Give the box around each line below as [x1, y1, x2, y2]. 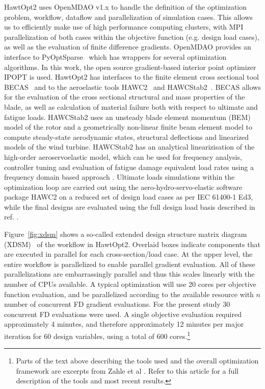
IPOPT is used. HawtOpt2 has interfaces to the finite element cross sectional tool [4, 71, 259, 82]
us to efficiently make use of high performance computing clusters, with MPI [4, 21, 244, 32]
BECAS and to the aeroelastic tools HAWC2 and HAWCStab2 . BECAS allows [4, 81, 261, 92]
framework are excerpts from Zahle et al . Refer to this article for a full [16, 365, 238, 376]
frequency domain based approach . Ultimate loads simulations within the [4, 172, 235, 182]
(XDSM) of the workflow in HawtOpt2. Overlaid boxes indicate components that [4, 238, 260, 249]
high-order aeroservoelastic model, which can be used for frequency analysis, [4, 151, 242, 162]
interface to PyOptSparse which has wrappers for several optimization [4, 51, 227, 62]
